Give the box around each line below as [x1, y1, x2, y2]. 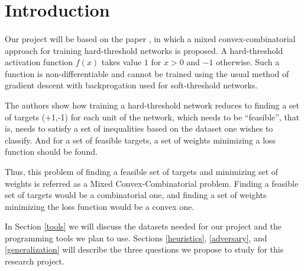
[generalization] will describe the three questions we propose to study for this [5, 243, 284, 256]
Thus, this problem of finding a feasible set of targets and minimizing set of [5, 165, 279, 177]
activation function [5, 56, 73, 68]
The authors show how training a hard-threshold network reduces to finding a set [5, 98, 300, 111]
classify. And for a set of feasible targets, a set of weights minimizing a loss [5, 133, 276, 146]
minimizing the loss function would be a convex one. [5, 200, 195, 212]
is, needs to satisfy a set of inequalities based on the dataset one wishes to [5, 122, 273, 135]
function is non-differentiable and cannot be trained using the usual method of [5, 67, 289, 79]
